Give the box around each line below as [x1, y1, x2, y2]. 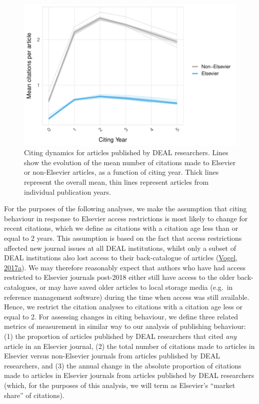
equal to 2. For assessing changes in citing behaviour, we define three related [4, 311, 238, 321]
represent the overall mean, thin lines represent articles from [24, 177, 209, 187]
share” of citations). [4, 389, 64, 400]
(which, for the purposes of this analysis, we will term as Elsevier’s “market [4, 379, 235, 390]
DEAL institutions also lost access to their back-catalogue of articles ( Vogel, [4, 252, 237, 263]
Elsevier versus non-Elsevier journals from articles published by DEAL [4, 350, 220, 361]
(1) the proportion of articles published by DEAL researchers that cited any [4, 330, 237, 341]
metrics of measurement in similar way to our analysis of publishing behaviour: [4, 321, 246, 331]
